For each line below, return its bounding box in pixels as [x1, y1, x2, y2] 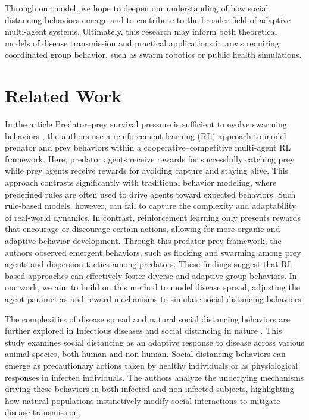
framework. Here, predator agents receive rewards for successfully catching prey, [5, 152, 296, 165]
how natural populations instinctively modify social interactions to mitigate [5, 394, 280, 406]
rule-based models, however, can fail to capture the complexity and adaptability [5, 199, 296, 212]
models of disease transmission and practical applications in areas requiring [5, 36, 279, 49]
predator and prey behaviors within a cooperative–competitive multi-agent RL [5, 141, 291, 153]
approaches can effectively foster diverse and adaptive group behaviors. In [27, 269, 297, 281]
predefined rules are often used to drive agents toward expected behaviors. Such [5, 187, 296, 200]
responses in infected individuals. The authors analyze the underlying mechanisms [5, 371, 304, 383]
